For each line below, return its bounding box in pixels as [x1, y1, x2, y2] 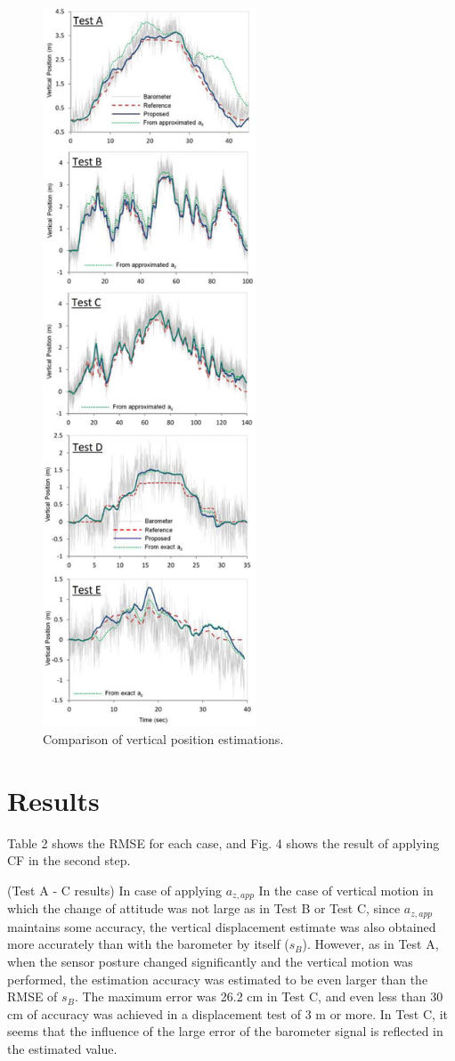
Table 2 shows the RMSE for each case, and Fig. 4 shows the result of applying [7, 833, 440, 852]
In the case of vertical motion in [258, 880, 434, 899]
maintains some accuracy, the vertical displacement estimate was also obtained [7, 917, 436, 935]
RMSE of [7, 987, 58, 1006]
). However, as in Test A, [302, 935, 439, 953]
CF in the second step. [7, 851, 131, 870]
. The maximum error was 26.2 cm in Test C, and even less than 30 [74, 987, 443, 1006]
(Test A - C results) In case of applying [7, 880, 223, 899]
